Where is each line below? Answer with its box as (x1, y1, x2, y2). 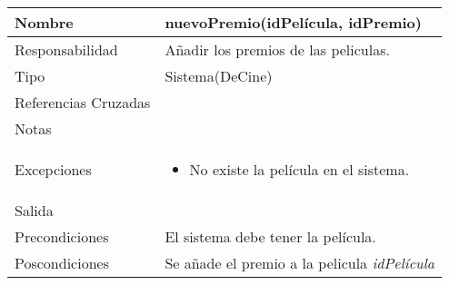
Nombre (15, 12, 74, 33)
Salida (15, 200, 54, 221)
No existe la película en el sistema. (189, 159, 410, 180)
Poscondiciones (15, 252, 109, 273)
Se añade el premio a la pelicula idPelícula (165, 252, 434, 273)
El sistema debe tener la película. (165, 226, 376, 247)
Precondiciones (15, 226, 109, 247)
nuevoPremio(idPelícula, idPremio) (165, 12, 422, 33)
